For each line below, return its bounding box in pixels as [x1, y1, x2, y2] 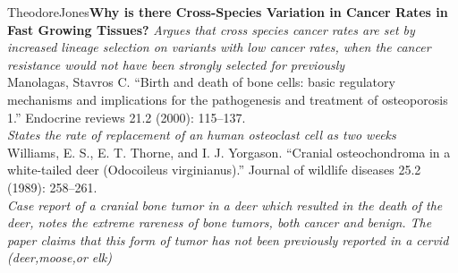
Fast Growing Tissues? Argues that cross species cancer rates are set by [7, 20, 415, 38]
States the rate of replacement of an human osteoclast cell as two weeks [7, 125, 396, 144]
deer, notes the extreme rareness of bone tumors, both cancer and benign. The [7, 213, 432, 232]
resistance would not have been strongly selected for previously [7, 55, 345, 73]
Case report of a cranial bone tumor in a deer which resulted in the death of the [7, 195, 443, 214]
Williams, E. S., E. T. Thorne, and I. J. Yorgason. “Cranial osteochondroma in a [7, 142, 451, 161]
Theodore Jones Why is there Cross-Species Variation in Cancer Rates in [7, 3, 448, 21]
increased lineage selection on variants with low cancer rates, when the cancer [7, 38, 431, 56]
